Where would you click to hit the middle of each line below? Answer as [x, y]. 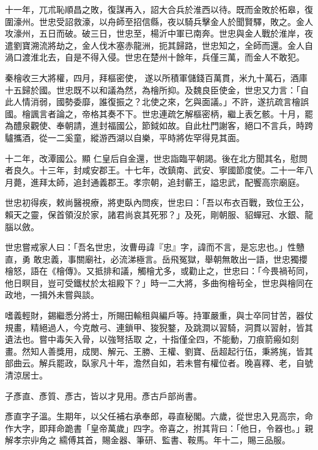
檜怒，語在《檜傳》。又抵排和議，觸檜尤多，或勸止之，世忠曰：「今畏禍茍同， [159, 271]
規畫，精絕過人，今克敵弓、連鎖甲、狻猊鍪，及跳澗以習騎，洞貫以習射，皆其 [159, 327]
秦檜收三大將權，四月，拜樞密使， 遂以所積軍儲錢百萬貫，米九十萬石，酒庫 [156, 77]
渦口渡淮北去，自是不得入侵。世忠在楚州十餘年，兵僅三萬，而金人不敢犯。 [155, 57]
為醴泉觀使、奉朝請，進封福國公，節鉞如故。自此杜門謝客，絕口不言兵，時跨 [159, 125]
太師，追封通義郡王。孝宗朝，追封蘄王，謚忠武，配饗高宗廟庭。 [176, 182]
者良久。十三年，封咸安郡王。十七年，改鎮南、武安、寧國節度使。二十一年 [155, 170]
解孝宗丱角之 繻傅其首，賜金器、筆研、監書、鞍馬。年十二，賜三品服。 [148, 440]
